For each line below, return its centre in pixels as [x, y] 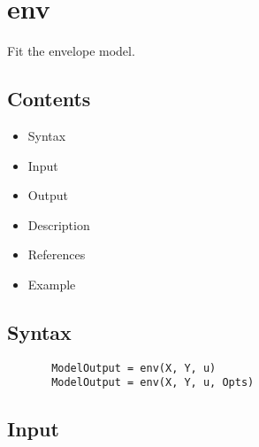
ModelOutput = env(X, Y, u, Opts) [153, 383]
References [57, 254]
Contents [49, 99]
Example [52, 284]
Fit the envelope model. [71, 51]
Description [59, 224]
